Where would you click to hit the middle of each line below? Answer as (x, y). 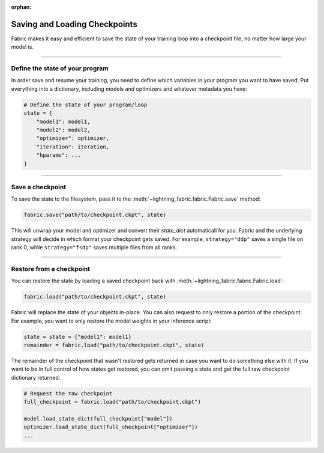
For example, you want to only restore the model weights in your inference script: (112, 321)
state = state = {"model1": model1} (78, 337)
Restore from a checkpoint (50, 269)
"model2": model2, (63, 130)
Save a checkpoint (39, 187)
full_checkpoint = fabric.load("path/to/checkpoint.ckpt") (112, 402)
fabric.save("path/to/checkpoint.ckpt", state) (95, 215)
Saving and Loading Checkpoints (74, 24)
